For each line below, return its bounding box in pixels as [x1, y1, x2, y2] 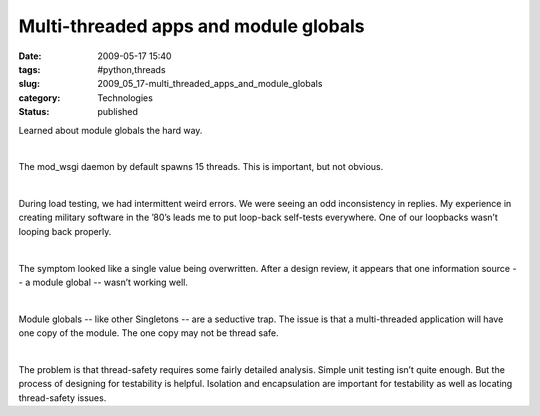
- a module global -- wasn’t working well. [18, 276, 189, 289]
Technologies [97, 91, 154, 104]
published [97, 106, 139, 118]
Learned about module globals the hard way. [18, 124, 203, 136]
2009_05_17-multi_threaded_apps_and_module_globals [97, 78, 323, 90]
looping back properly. [18, 225, 112, 237]
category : [18, 91, 61, 104]
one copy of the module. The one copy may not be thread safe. [18, 327, 279, 339]
